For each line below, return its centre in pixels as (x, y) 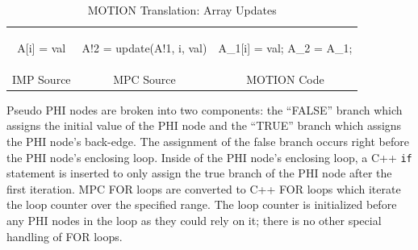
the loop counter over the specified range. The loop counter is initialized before (202, 204)
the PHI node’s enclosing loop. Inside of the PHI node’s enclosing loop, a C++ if (209, 157)
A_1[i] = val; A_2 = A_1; (285, 47)
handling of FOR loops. (65, 236)
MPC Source (144, 79)
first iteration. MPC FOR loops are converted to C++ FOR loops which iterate (204, 188)
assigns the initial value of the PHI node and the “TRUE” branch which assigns (204, 125)
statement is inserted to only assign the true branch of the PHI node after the (199, 173)
